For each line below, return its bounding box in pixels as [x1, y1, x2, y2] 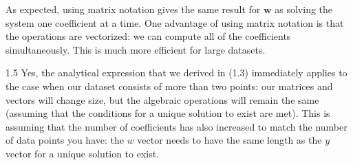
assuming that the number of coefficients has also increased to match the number [6, 119, 347, 133]
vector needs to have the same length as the [137, 133, 322, 147]
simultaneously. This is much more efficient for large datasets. [6, 42, 266, 56]
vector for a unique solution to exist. [6, 146, 160, 160]
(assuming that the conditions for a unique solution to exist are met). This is [6, 106, 330, 120]
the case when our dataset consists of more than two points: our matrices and [6, 78, 333, 93]
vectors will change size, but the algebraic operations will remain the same [6, 92, 319, 107]
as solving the [275, 2, 333, 16]
